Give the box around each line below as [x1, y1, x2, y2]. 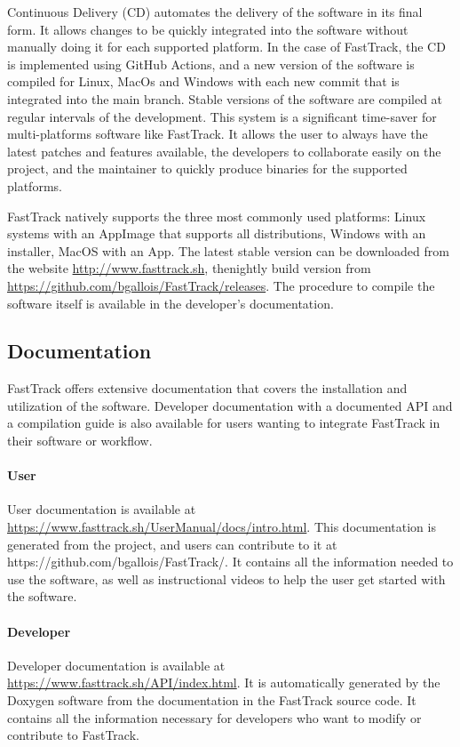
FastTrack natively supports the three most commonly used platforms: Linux [7, 206, 426, 225]
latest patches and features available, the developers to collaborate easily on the [7, 141, 441, 160]
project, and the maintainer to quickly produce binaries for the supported [7, 159, 408, 178]
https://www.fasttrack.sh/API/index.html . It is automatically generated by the [7, 673, 440, 692]
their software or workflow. [7, 431, 153, 450]
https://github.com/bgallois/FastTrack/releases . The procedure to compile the [7, 276, 435, 294]
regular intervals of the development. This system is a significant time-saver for [7, 107, 437, 125]
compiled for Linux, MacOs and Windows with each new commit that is [7, 72, 400, 91]
